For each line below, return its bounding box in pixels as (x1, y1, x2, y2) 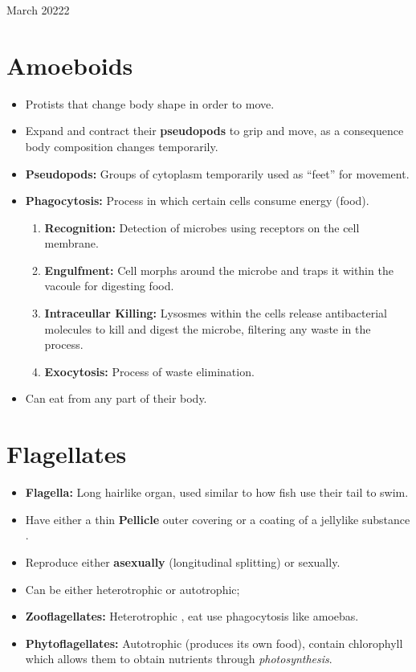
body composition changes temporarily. (25, 137, 218, 154)
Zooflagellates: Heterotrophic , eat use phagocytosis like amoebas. (25, 608, 359, 625)
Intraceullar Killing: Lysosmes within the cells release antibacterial (44, 305, 387, 322)
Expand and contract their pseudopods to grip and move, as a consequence (25, 122, 404, 139)
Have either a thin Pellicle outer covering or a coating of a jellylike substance (25, 510, 410, 527)
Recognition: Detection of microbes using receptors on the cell (44, 219, 360, 236)
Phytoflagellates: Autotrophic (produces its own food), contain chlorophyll (25, 634, 403, 651)
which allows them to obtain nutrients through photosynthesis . (25, 650, 332, 667)
